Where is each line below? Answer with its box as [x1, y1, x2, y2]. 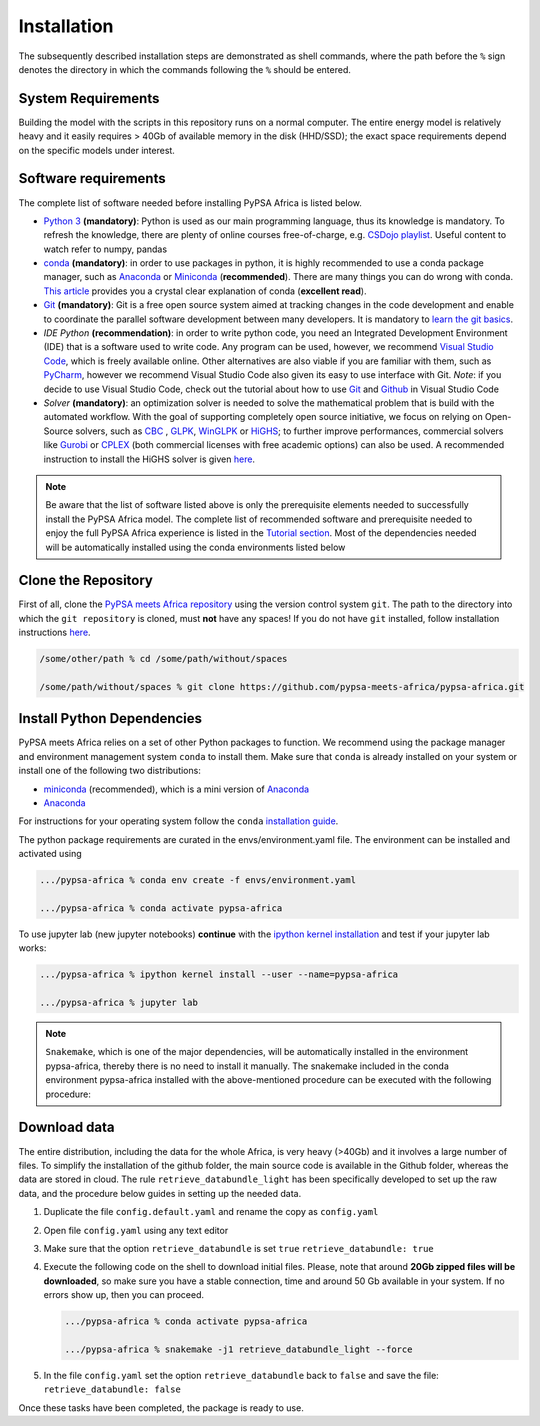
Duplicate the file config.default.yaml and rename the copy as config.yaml [43, 1206, 379, 1218]
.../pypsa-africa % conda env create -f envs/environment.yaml [39, 875, 357, 886]
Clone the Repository [18, 572, 154, 589]
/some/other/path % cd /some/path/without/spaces [39, 653, 288, 665]
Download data [18, 1119, 115, 1136]
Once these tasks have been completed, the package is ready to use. [18, 1401, 304, 1414]
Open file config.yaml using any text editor [43, 1224, 229, 1236]
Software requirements [18, 170, 166, 187]
